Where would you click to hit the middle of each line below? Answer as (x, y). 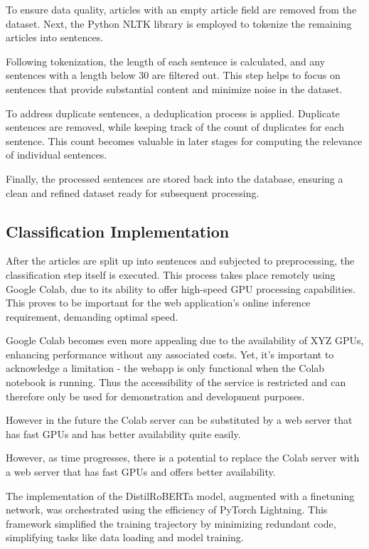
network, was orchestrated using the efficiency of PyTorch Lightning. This (167, 510)
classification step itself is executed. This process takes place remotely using (171, 274)
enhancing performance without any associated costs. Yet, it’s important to (170, 354)
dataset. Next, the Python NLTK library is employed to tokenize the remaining (179, 23)
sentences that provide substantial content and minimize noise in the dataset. (174, 89)
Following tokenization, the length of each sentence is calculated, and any (166, 61)
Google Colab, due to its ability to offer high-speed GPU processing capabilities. (181, 288)
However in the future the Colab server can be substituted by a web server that (179, 420)
